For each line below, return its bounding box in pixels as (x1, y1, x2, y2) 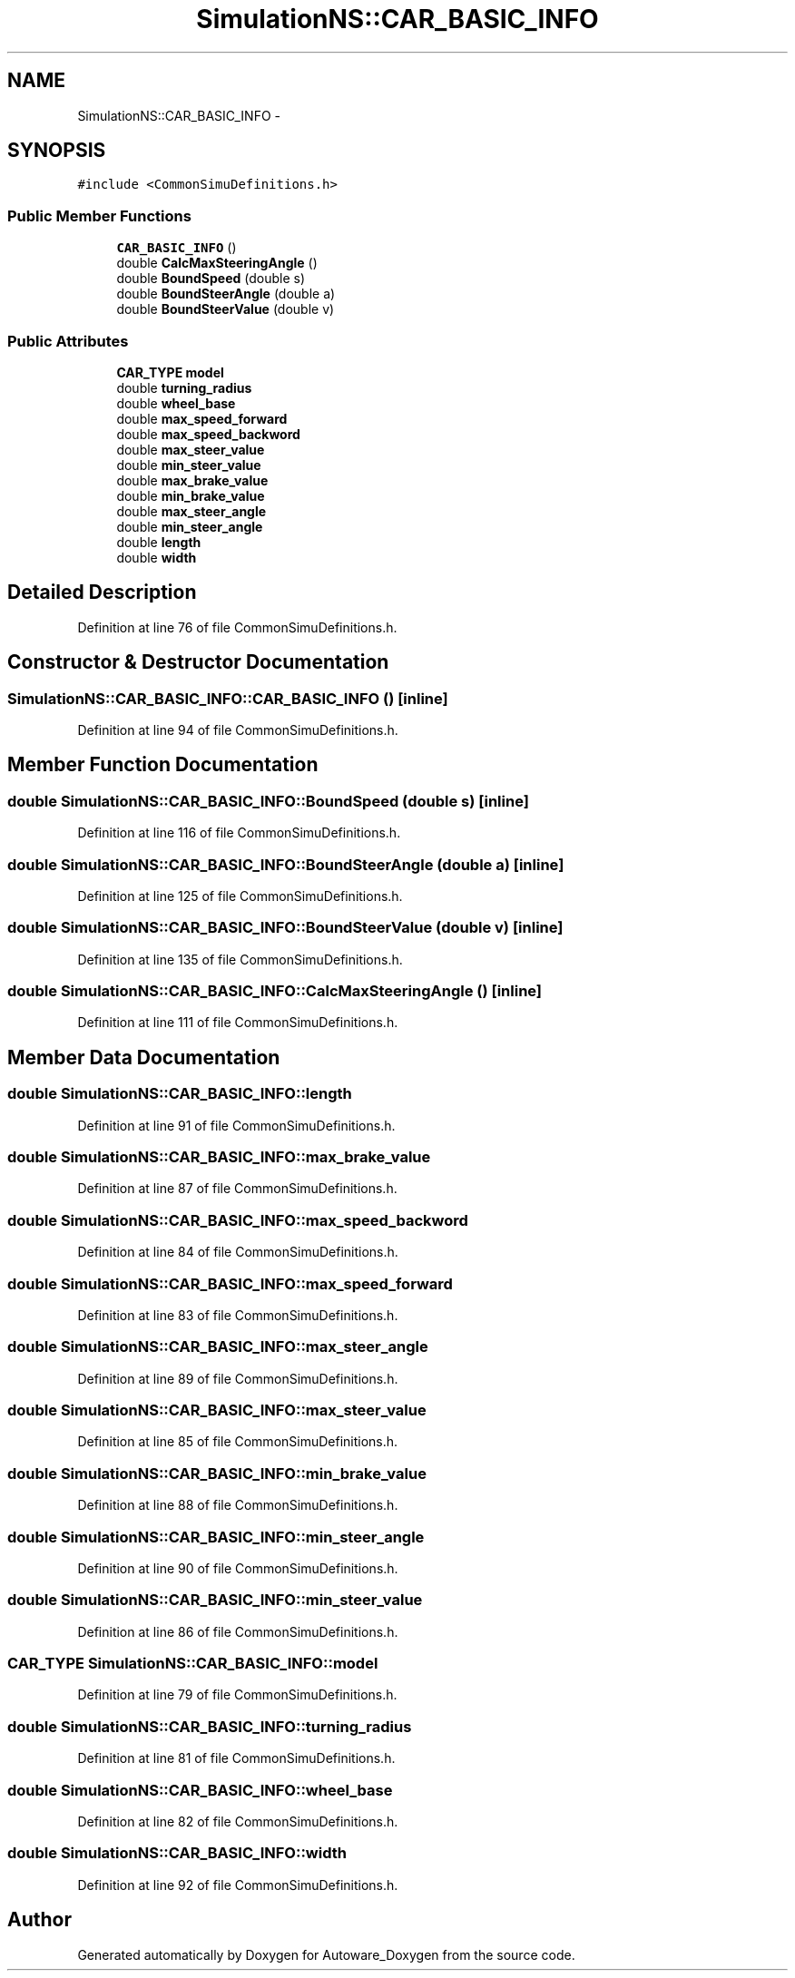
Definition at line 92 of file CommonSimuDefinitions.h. (77, 1876, 398, 1893)
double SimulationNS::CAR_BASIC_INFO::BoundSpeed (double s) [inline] (7, 791, 529, 810)
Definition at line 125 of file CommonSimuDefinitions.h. (77, 887, 403, 904)
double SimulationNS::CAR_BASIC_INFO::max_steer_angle (7, 1337, 428, 1356)
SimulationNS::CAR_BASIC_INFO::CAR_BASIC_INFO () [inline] (7, 689, 448, 708)
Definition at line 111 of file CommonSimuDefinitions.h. (77, 1014, 398, 1031)
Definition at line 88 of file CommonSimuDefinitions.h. (77, 1497, 398, 1513)
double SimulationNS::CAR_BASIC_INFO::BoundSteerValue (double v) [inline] (7, 918, 564, 937)
